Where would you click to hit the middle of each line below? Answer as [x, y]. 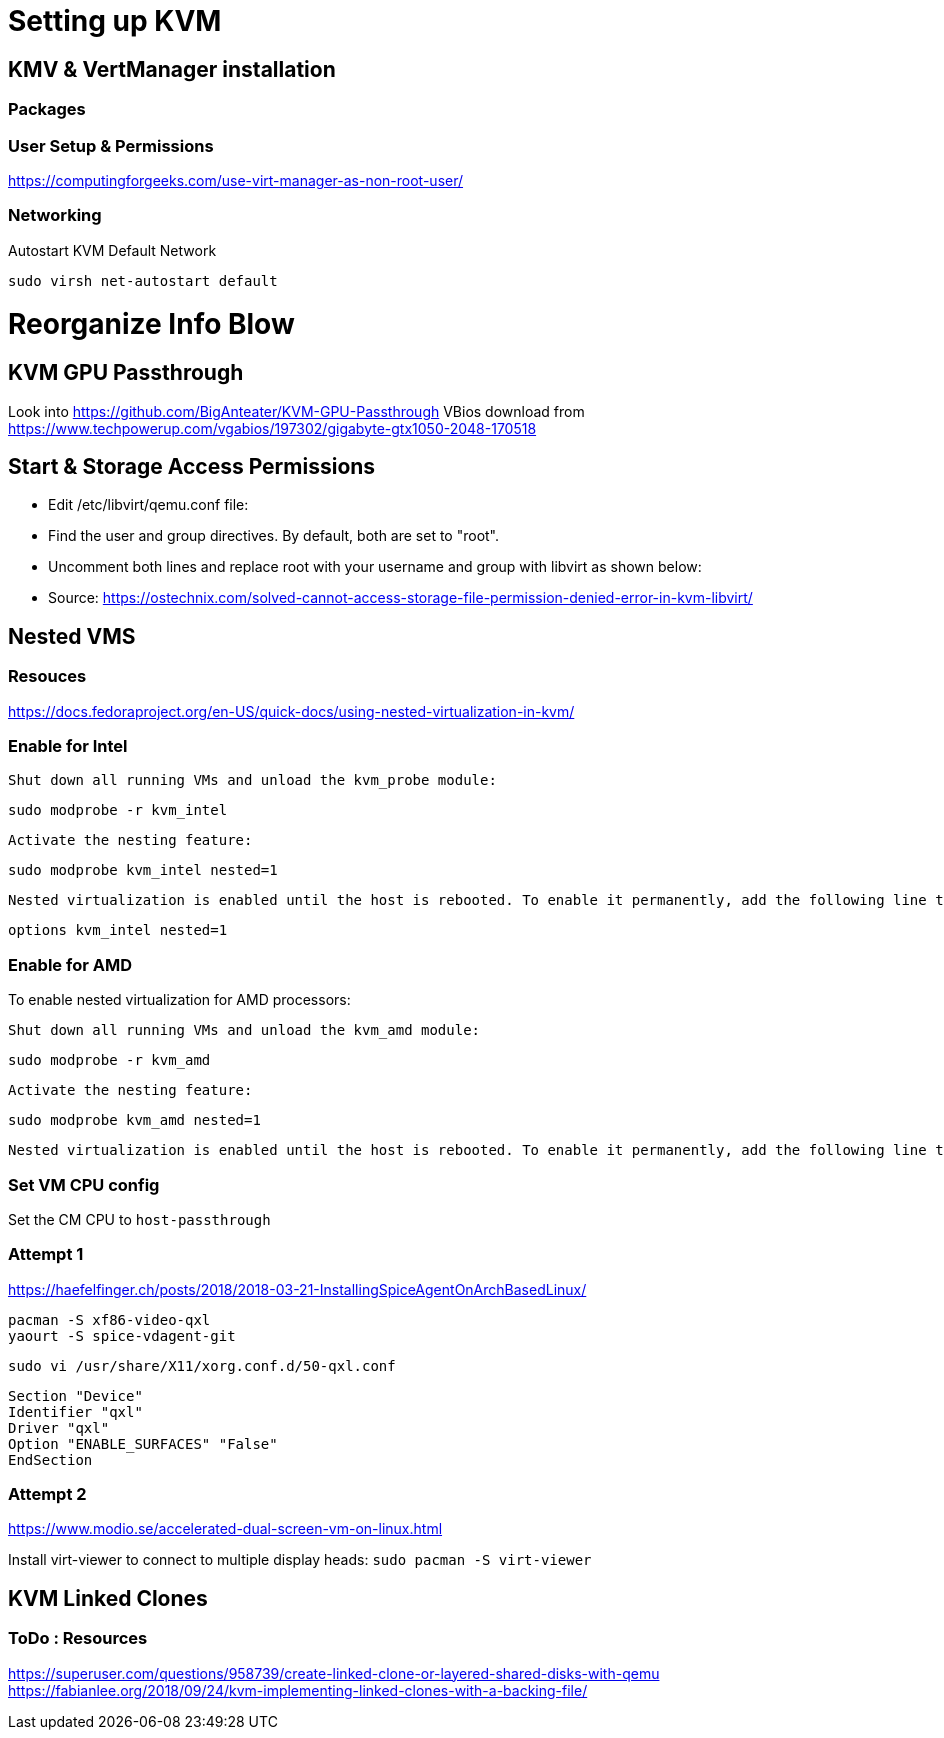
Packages [47, 109]
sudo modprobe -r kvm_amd [109, 1060]
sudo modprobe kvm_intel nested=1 [143, 870]
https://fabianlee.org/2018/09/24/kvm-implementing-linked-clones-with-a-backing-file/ [298, 1690]
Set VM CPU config [84, 1184]
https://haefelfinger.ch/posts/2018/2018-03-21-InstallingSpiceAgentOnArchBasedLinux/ [297, 1289]
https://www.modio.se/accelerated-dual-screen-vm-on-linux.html [225, 1529]
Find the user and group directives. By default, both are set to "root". [274, 536]
